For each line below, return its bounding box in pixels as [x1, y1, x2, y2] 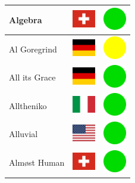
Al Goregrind [9, 42, 57, 55]
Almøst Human [9, 156, 65, 169]
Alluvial [9, 128, 38, 140]
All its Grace [9, 71, 56, 83]
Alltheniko [9, 99, 47, 111]
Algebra [9, 13, 42, 26]
